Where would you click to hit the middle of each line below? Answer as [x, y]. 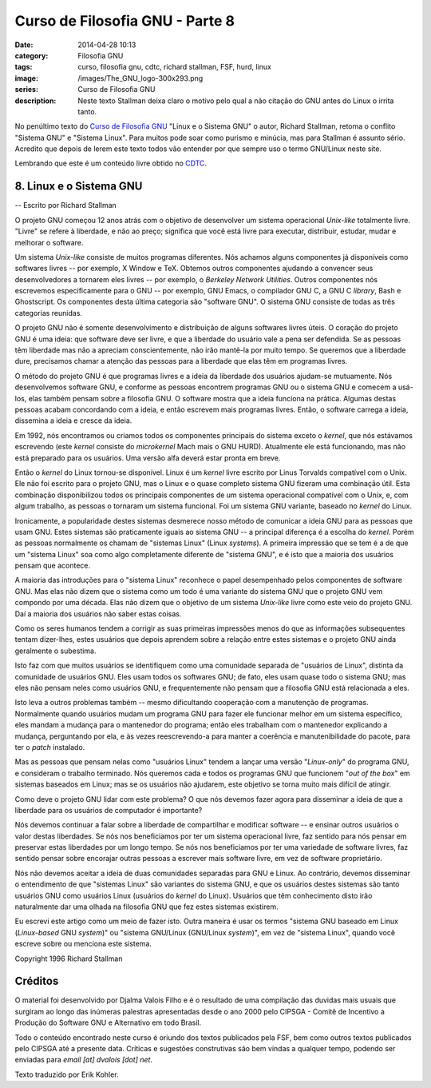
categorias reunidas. [49, 313]
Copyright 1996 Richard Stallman [69, 958]
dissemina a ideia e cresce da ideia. [73, 420]
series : [27, 90]
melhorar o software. [49, 242]
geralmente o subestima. [55, 651]
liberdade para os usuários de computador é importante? [109, 810]
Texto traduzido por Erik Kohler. [67, 1074]
